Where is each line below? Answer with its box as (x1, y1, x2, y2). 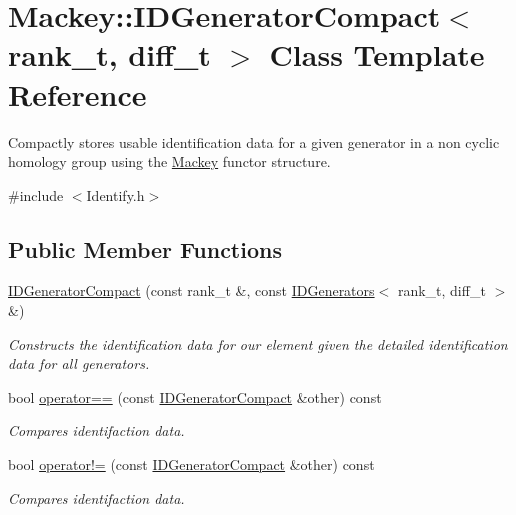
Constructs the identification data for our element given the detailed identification (8, 333, 508, 354)
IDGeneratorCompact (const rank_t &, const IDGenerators (8, 280, 375, 301)
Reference (8, 73, 147, 114)
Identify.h (86, 184, 145, 205)
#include (8, 184, 64, 205)
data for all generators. (8, 353, 150, 374)
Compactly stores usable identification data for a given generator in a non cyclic (8, 131, 500, 152)
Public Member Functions (8, 233, 282, 264)
